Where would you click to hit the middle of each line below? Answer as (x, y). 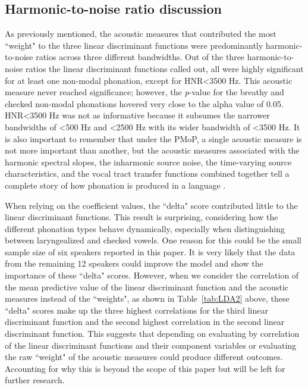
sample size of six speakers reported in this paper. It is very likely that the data (150, 251)
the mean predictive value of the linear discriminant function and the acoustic (147, 287)
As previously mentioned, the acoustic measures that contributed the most (141, 34)
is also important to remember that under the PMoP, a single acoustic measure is (153, 138)
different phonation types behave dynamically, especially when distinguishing (145, 228)
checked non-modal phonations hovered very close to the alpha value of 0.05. (144, 103)
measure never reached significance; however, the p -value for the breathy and (144, 92)
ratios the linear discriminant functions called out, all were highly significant (165, 68)
